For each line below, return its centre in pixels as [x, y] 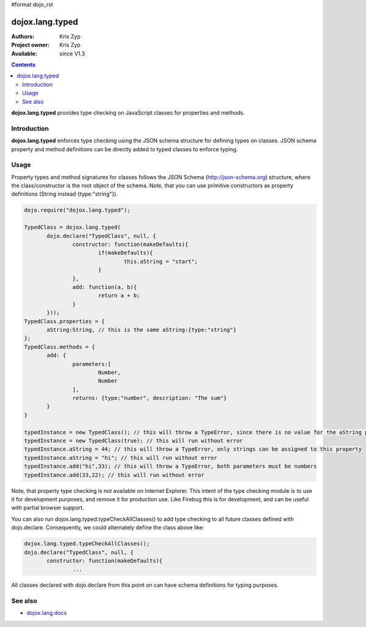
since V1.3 [72, 53]
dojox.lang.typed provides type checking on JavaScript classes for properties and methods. [128, 113]
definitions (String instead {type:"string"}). [65, 194]
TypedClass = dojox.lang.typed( [73, 228]
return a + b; [119, 296]
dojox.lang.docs [47, 613]
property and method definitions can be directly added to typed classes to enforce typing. [124, 149]
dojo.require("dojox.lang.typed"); [77, 210]
